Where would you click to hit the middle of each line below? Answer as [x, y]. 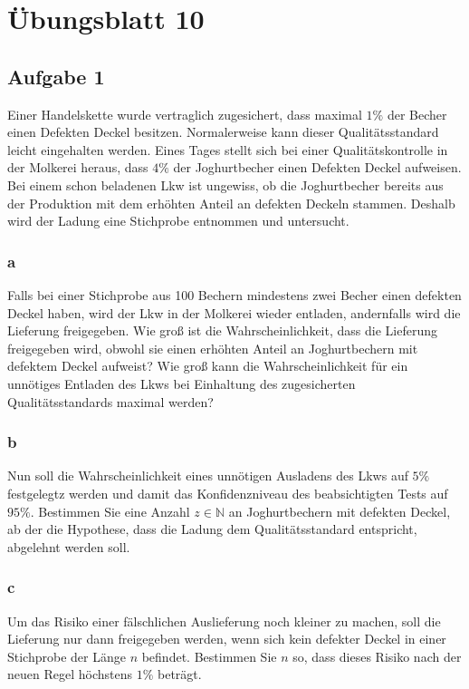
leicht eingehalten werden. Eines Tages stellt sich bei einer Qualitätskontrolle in [228, 149]
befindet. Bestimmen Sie [209, 656]
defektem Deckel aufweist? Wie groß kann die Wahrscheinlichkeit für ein [208, 366]
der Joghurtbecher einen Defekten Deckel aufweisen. [317, 167]
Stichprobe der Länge [67, 656]
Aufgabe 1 [56, 76]
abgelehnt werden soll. [69, 546]
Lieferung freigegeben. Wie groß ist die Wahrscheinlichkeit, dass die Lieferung [222, 330]
